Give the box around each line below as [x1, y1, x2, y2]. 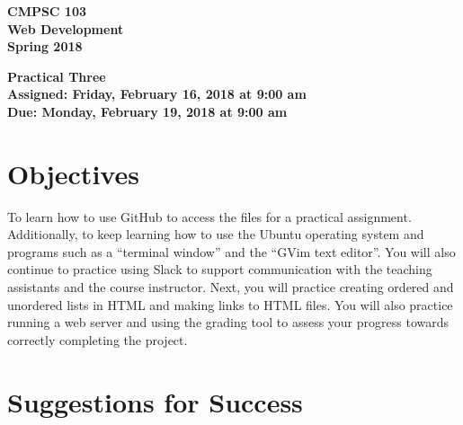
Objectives [7, 155, 139, 191]
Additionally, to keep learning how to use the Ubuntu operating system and [7, 225, 424, 243]
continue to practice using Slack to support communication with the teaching [7, 260, 432, 279]
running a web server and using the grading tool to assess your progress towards [7, 313, 449, 332]
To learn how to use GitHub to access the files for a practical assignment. [7, 207, 412, 226]
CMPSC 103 [7, 2, 87, 20]
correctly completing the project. [7, 330, 188, 349]
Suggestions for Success [7, 383, 303, 420]
